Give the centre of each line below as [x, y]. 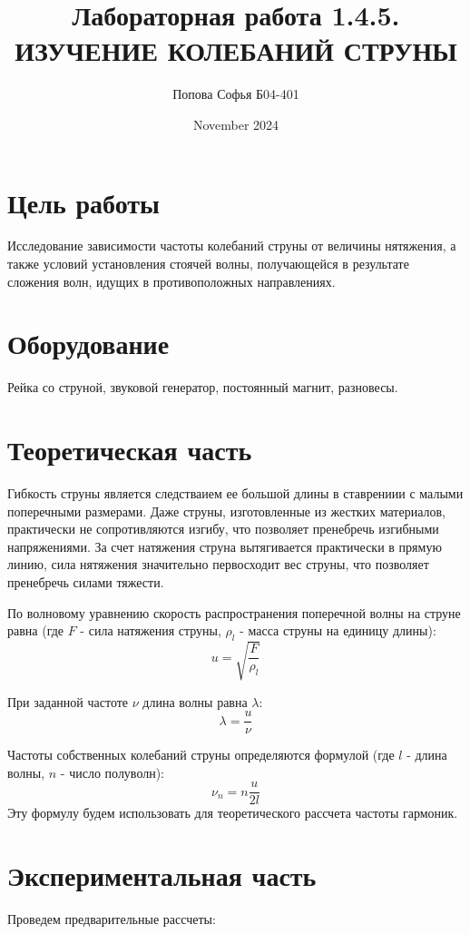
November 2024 [236, 124]
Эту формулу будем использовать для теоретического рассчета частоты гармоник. [233, 813]
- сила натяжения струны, [151, 630]
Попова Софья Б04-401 [236, 94]
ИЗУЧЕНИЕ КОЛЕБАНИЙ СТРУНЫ [236, 50]
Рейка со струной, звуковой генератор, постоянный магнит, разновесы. [203, 387]
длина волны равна [195, 701]
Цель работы [83, 202]
